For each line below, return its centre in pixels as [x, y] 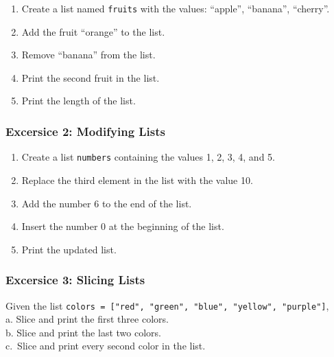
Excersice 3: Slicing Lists [75, 280]
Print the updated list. [69, 249]
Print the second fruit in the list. [91, 77]
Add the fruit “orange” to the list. [93, 31]
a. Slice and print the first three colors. [87, 319]
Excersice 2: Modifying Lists [86, 131]
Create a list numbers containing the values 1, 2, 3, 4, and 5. [148, 157]
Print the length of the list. [79, 101]
